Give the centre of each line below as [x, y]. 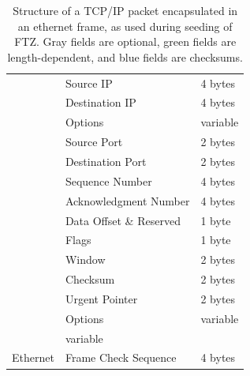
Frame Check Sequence [121, 357]
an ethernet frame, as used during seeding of [125, 26]
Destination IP [101, 102]
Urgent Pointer [101, 298]
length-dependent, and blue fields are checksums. [125, 56]
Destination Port [106, 161]
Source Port [94, 142]
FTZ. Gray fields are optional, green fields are [125, 41]
